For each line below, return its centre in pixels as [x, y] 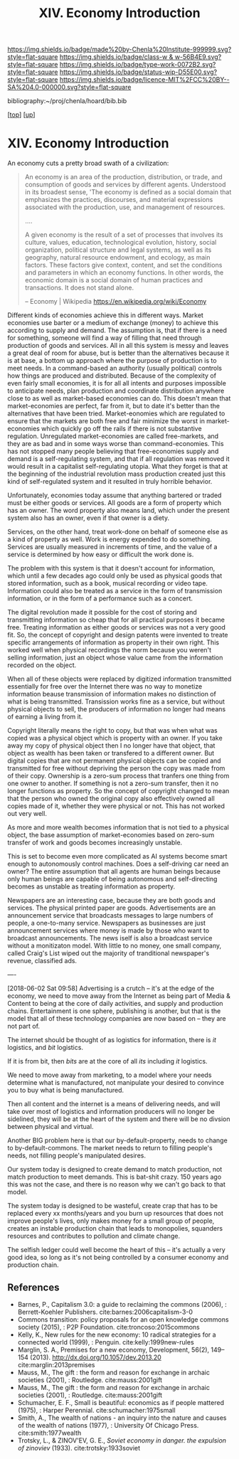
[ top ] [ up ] [21, 115]
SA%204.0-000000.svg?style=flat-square [69, 87]
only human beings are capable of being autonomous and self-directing [112, 879]
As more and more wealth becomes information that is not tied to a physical [118, 827]
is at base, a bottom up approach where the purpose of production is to [112, 361]
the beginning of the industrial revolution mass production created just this [117, 474]
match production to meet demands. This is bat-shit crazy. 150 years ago [115, 1177]
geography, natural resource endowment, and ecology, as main [117, 258]
